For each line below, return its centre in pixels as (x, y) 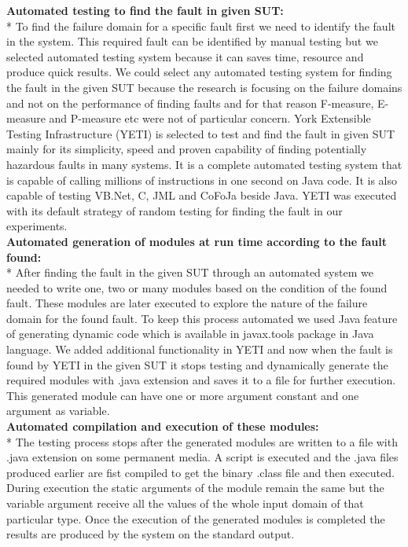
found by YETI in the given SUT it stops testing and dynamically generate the (197, 364)
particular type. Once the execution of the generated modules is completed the (196, 518)
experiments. (37, 226)
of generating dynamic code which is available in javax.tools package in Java (190, 334)
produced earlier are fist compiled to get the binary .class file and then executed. (200, 472)
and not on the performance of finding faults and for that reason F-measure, (190, 103)
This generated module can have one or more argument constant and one (183, 395)
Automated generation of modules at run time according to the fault (197, 241)
